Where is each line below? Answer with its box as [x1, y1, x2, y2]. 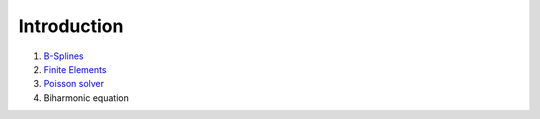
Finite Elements [43, 63, 107, 75]
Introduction [18, 15, 124, 37]
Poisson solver [43, 78, 105, 90]
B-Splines [43, 50, 84, 62]
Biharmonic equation [43, 91, 129, 104]
